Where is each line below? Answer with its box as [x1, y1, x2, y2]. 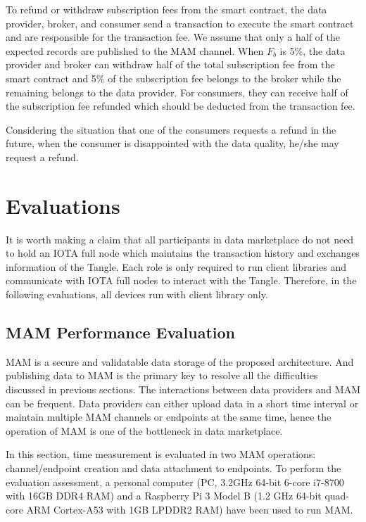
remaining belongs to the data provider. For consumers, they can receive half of [6, 84, 348, 99]
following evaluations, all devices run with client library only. [6, 287, 268, 302]
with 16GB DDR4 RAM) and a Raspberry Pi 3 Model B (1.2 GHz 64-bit [6, 488, 322, 503]
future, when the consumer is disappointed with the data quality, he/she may [6, 136, 339, 151]
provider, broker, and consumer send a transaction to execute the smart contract [6, 15, 354, 30]
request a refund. [6, 149, 79, 164]
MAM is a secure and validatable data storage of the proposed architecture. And [6, 354, 354, 369]
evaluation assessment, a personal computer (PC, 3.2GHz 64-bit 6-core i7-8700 [6, 474, 344, 489]
